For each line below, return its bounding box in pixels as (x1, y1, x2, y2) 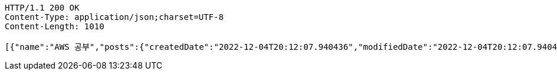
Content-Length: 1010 (5, 22, 104, 31)
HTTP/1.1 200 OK (5, 3, 80, 12)
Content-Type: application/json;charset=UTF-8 (5, 12, 224, 22)
